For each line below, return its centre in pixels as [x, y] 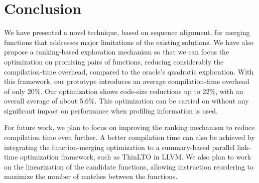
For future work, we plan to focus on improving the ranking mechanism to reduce [129, 127]
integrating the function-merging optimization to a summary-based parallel [119, 147]
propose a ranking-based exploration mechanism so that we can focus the [117, 52]
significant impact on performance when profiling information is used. [111, 110]
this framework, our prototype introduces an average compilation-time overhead [127, 81]
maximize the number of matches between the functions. [91, 176]
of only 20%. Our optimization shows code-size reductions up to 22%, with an [124, 91]
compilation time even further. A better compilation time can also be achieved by [129, 137]
